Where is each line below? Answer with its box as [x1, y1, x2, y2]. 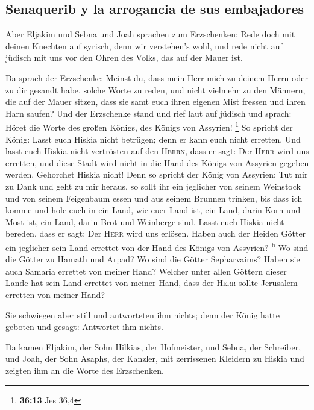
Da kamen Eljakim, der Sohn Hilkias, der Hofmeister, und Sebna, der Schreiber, [5, 340, 301, 353]
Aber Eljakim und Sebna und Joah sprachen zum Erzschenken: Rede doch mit [5, 28, 295, 40]
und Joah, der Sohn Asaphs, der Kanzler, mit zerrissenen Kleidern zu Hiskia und [5, 352, 304, 365]
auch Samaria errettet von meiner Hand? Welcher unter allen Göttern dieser [5, 264, 287, 277]
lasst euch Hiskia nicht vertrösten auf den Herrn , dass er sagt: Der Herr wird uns [5, 144, 309, 157]
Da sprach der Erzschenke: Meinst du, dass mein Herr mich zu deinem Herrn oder [5, 71, 308, 84]
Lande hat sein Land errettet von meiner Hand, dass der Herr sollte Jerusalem [5, 276, 298, 289]
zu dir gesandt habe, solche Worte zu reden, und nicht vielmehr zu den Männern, [5, 83, 306, 96]
